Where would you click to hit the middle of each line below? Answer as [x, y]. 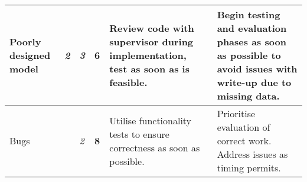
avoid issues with [257, 69]
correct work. [244, 140]
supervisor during [151, 42]
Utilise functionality [151, 120]
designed [30, 55]
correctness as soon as [155, 147]
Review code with [152, 28]
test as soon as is [149, 69]
